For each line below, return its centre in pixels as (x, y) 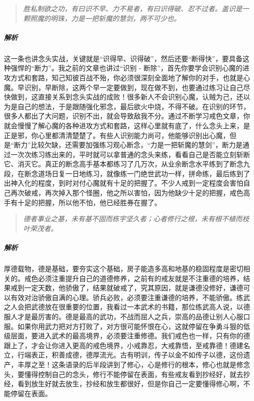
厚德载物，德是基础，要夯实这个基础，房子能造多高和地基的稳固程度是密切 (124, 268)
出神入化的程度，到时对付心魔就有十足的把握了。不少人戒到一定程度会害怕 (124, 183)
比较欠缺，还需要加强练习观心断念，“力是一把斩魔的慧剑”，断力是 (137, 145)
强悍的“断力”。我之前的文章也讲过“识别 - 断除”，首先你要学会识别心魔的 (127, 68)
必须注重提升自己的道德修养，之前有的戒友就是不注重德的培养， (140, 278)
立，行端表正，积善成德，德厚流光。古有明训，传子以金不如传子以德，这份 (124, 355)
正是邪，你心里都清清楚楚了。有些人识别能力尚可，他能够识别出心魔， (117, 135)
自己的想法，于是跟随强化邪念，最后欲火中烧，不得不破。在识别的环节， (134, 106)
